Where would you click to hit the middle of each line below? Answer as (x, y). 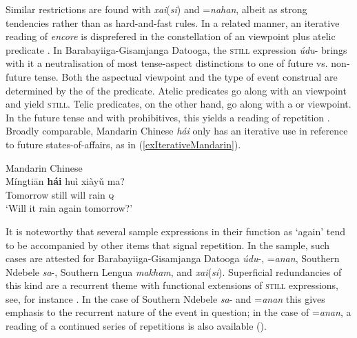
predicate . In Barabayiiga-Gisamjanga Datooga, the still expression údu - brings (176, 49)
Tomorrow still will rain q (60, 194)
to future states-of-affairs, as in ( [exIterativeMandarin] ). (123, 144)
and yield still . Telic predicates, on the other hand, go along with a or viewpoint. (178, 104)
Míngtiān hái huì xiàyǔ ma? (65, 181)
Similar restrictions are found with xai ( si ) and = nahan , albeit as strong (156, 9)
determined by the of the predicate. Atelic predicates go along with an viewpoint (176, 90)
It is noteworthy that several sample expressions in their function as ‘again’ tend (176, 231)
